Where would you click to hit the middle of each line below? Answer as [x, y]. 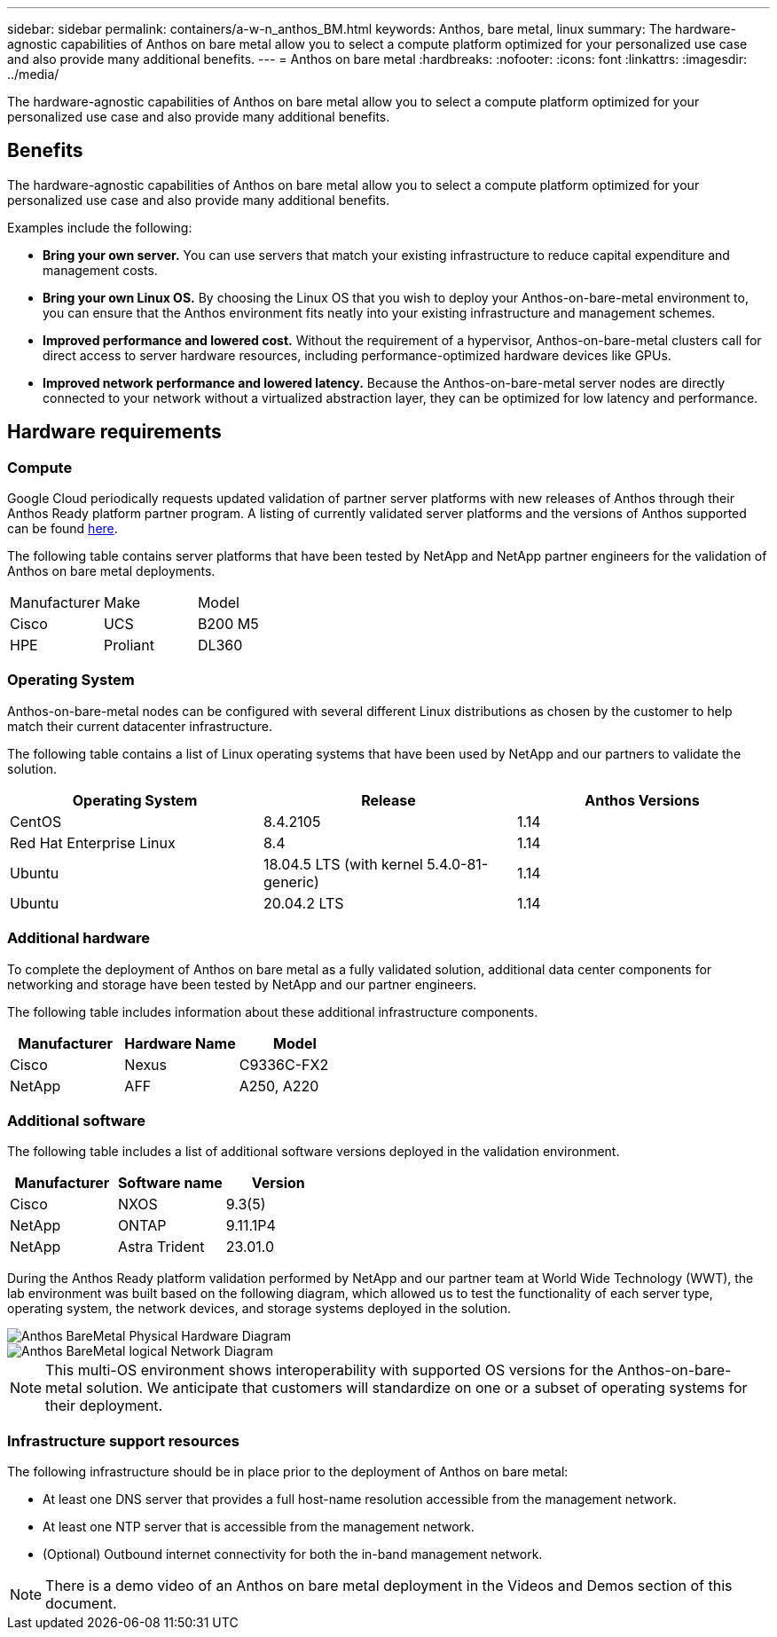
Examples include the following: [100, 227]
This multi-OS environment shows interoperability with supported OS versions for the [330, 1370]
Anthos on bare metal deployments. [111, 571]
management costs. [100, 270]
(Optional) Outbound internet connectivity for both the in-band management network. [293, 1554]
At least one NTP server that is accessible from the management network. [259, 1527]
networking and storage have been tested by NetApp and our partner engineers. [242, 984]
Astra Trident [161, 1247]
